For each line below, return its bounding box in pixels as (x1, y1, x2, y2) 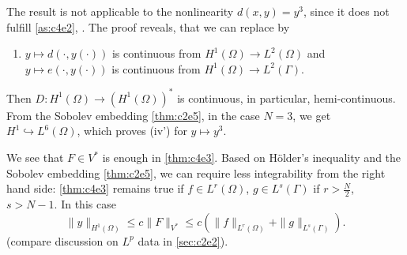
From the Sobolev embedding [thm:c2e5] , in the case (6, 107, 260, 123)
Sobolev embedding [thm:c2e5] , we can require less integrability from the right (6, 164, 386, 181)
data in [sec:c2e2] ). (138, 232, 228, 249)
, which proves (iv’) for (77, 122, 187, 139)
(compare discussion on (6, 232, 119, 249)
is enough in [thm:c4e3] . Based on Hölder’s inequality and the (102, 149, 401, 166)
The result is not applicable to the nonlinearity (6, 3, 234, 19)
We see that (6, 149, 64, 166)
